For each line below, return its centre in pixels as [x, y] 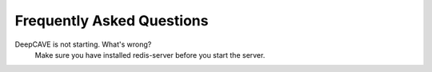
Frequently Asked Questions [112, 21]
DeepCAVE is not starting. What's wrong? [83, 44]
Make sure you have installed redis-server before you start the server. [150, 55]
